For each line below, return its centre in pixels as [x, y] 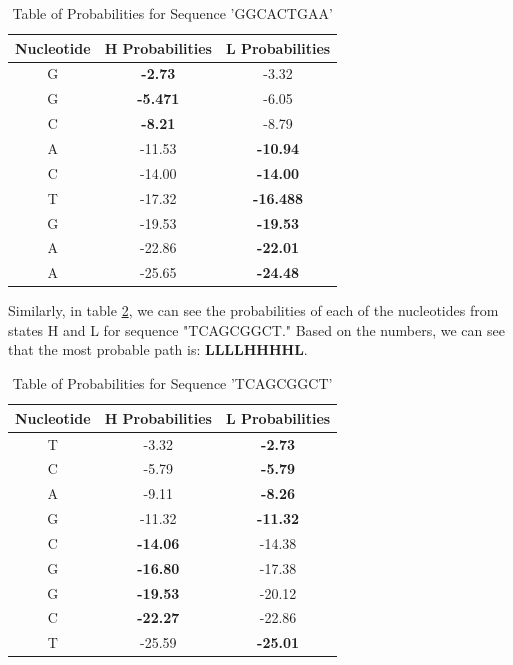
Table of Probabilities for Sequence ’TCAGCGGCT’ [172, 383]
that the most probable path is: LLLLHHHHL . [158, 349]
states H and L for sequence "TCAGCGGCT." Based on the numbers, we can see [256, 329]
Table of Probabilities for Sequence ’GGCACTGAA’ [172, 13]
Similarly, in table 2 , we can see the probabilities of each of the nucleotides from [253, 310]
